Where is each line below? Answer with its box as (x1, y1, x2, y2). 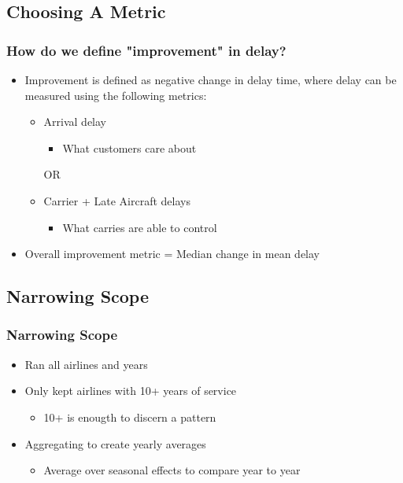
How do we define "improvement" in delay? (6, 40, 287, 60)
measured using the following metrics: (24, 87, 207, 103)
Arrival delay (43, 113, 107, 130)
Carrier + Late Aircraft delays (43, 192, 190, 208)
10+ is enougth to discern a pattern (43, 408, 216, 425)
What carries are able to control (62, 219, 217, 235)
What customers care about (62, 139, 197, 156)
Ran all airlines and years (24, 356, 148, 372)
